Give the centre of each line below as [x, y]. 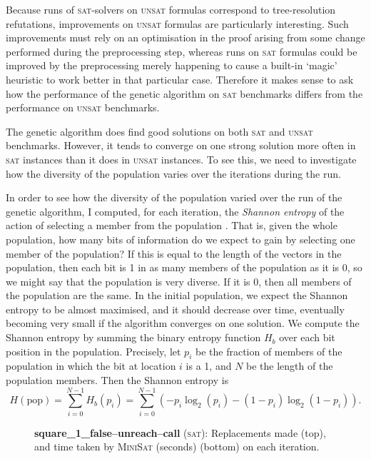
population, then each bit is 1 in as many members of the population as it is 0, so [184, 267]
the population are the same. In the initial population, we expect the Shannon [177, 295]
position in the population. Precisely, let [93, 351]
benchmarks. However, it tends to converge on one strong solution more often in [181, 145]
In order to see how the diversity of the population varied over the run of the [174, 197]
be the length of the [290, 366]
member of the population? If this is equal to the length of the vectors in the [174, 253]
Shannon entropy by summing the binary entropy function [133, 337]
